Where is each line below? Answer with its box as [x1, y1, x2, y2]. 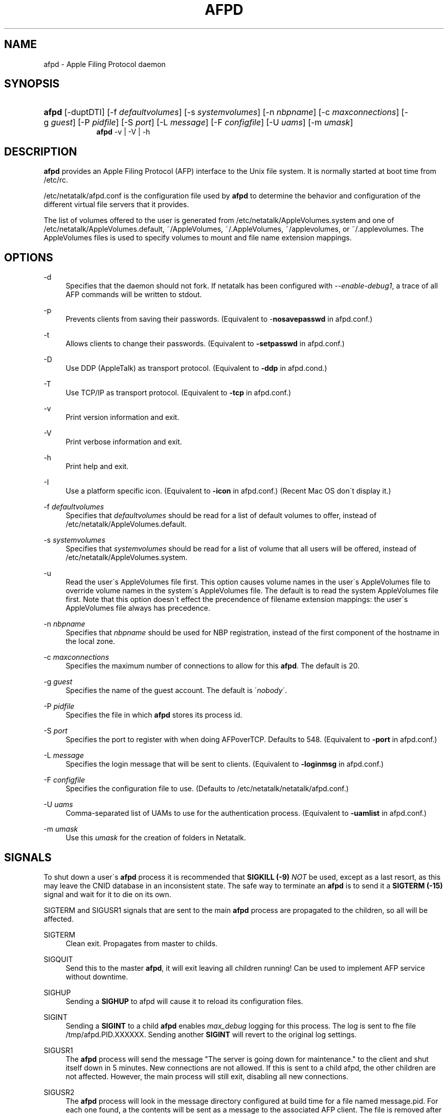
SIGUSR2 [43, 1087, 75, 1097]
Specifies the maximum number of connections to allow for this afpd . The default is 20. [65, 661, 360, 671]
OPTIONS [4, 251, 53, 264]
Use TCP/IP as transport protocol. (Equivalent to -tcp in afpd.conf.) [65, 388, 292, 397]
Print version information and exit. [65, 413, 180, 422]
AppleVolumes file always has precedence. [65, 604, 211, 613]
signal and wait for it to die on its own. [43, 889, 171, 899]
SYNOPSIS [4, 77, 60, 91]
